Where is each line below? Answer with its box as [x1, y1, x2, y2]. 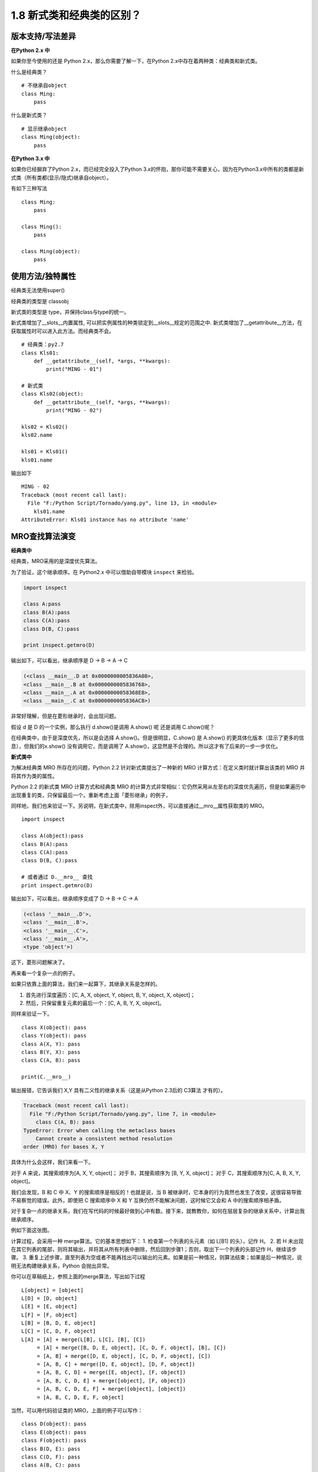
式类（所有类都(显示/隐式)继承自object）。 [11, 174, 112, 181]
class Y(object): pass [21, 1032, 87, 1039]
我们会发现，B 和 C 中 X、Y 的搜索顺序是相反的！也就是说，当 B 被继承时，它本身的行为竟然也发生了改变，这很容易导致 [11, 1188, 302, 1195]
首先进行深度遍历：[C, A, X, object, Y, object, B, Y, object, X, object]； [25, 991, 196, 998]
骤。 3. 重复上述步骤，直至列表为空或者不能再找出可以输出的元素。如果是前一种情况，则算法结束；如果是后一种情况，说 [11, 1254, 303, 1261]
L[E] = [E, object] [21, 1303, 78, 1310]
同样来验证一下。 [11, 1010, 52, 1017]
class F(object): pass [21, 1437, 87, 1444]
